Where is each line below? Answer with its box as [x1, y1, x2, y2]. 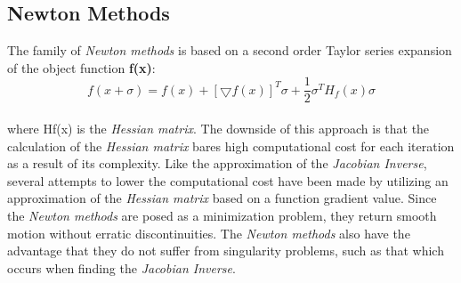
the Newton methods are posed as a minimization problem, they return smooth [7, 206, 437, 225]
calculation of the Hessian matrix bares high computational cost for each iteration [7, 136, 455, 155]
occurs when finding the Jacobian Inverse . [7, 258, 236, 277]
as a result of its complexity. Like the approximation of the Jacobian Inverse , [7, 154, 427, 173]
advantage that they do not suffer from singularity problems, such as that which [7, 241, 444, 260]
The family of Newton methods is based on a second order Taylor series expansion [7, 41, 452, 60]
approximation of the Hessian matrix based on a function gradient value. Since [7, 189, 437, 207]
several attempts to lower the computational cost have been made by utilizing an [7, 171, 449, 190]
